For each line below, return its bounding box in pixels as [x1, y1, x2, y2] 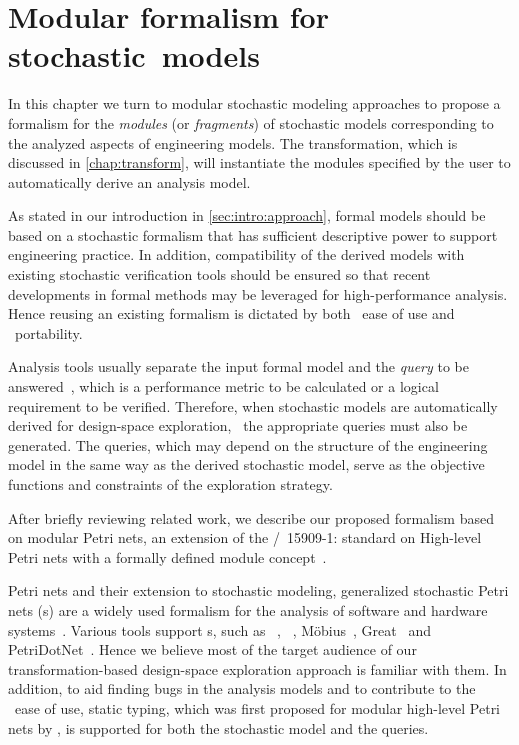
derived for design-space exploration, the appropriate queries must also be [8, 415, 468, 436]
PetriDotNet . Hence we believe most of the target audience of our [8, 639, 417, 660]
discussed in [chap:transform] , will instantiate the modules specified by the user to [8, 152, 511, 173]
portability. [14, 322, 83, 343]
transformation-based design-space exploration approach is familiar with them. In [8, 658, 507, 679]
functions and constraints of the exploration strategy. [8, 474, 333, 494]
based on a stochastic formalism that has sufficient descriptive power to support [8, 224, 498, 245]
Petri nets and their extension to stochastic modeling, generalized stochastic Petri [8, 580, 509, 601]
